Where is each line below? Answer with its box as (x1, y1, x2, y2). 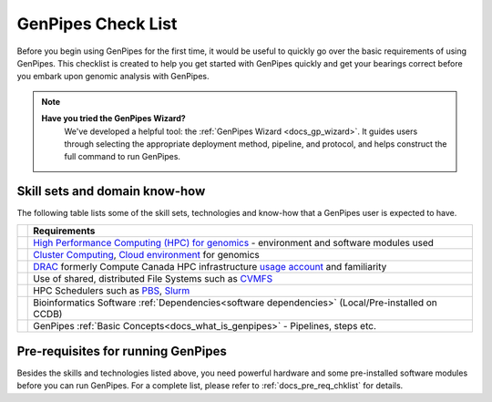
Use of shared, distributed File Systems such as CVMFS (33, 272, 273, 284)
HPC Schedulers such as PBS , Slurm (33, 283, 190, 296)
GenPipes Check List (16, 14, 178, 34)
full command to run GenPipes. (64, 151, 181, 162)
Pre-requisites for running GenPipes (16, 344, 227, 359)
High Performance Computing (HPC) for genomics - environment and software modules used (33, 236, 435, 249)
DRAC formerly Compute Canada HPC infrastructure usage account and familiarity (33, 260, 387, 273)
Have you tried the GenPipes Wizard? (41, 113, 186, 124)
